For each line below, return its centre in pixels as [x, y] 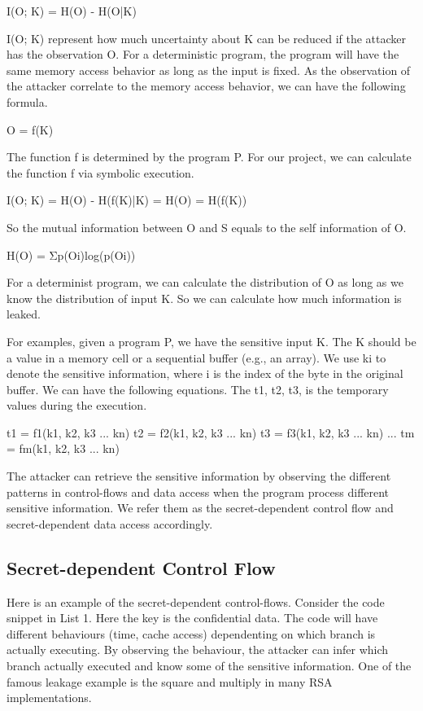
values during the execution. [77, 405]
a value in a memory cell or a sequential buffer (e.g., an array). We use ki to [196, 357]
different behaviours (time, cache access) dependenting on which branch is [191, 633]
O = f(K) [30, 129]
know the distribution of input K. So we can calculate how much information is [204, 298]
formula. [27, 101]
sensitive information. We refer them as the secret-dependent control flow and [200, 508]
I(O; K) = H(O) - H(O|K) [72, 11]
